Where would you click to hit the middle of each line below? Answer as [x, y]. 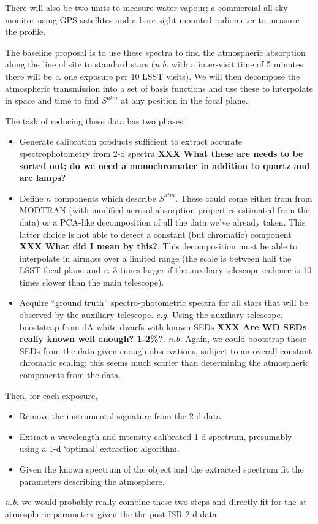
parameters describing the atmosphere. [92, 481]
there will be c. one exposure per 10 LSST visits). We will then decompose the [153, 76]
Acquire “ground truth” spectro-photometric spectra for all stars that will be [164, 302]
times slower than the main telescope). [92, 282]
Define [31, 198]
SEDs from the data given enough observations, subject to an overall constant [166, 350]
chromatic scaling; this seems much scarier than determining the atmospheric [164, 363]
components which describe [105, 198]
